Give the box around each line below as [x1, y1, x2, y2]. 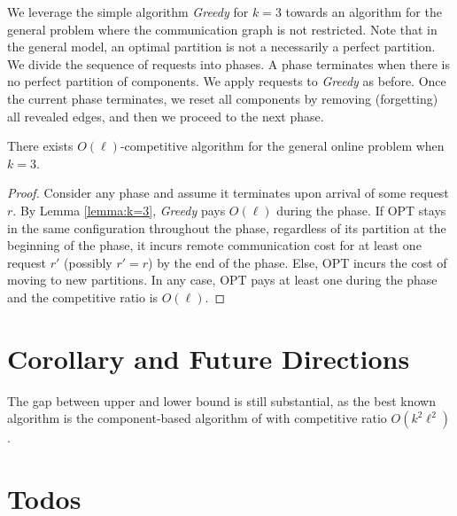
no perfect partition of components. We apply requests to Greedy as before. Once [7, 72, 446, 90]
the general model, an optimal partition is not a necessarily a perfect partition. [7, 37, 436, 56]
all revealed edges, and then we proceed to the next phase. [7, 106, 324, 125]
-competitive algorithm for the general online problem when [120, 137, 445, 155]
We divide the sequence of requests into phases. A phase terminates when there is [7, 54, 451, 73]
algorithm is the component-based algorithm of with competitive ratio [7, 409, 387, 427]
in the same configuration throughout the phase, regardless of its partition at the [7, 218, 446, 237]
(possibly [64, 253, 112, 271]
